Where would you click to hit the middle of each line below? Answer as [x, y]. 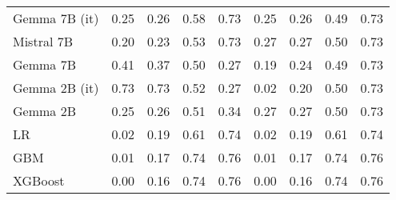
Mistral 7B [43, 41]
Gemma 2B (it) [56, 88]
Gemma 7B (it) [56, 18]
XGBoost [39, 180]
